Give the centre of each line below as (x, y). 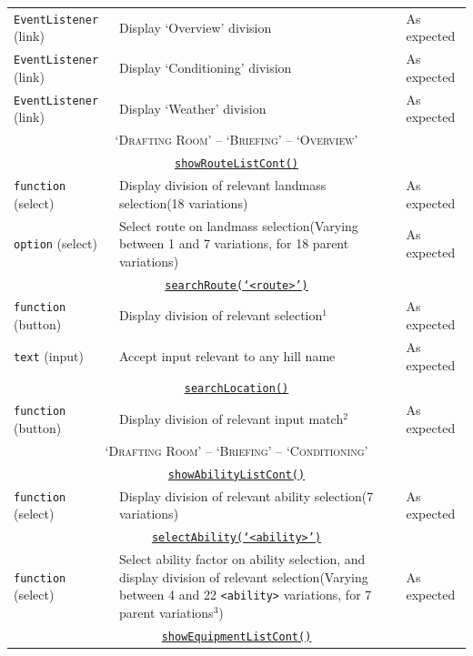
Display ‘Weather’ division (193, 108)
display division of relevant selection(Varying (244, 576)
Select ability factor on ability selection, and (242, 558)
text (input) (49, 355)
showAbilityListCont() (236, 474)
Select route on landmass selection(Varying (239, 225)
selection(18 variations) (184, 202)
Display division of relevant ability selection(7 (247, 495)
